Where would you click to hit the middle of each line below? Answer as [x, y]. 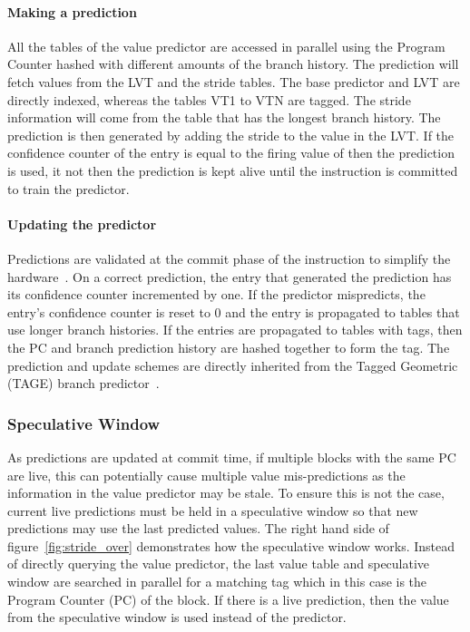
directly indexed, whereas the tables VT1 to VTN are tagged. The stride [209, 99]
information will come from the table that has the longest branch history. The [224, 117]
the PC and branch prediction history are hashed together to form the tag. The [229, 347]
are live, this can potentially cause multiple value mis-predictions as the [206, 475]
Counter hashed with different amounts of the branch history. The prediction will [233, 64]
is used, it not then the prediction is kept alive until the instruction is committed [233, 170]
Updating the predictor [82, 224]
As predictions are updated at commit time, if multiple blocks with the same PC [232, 457]
